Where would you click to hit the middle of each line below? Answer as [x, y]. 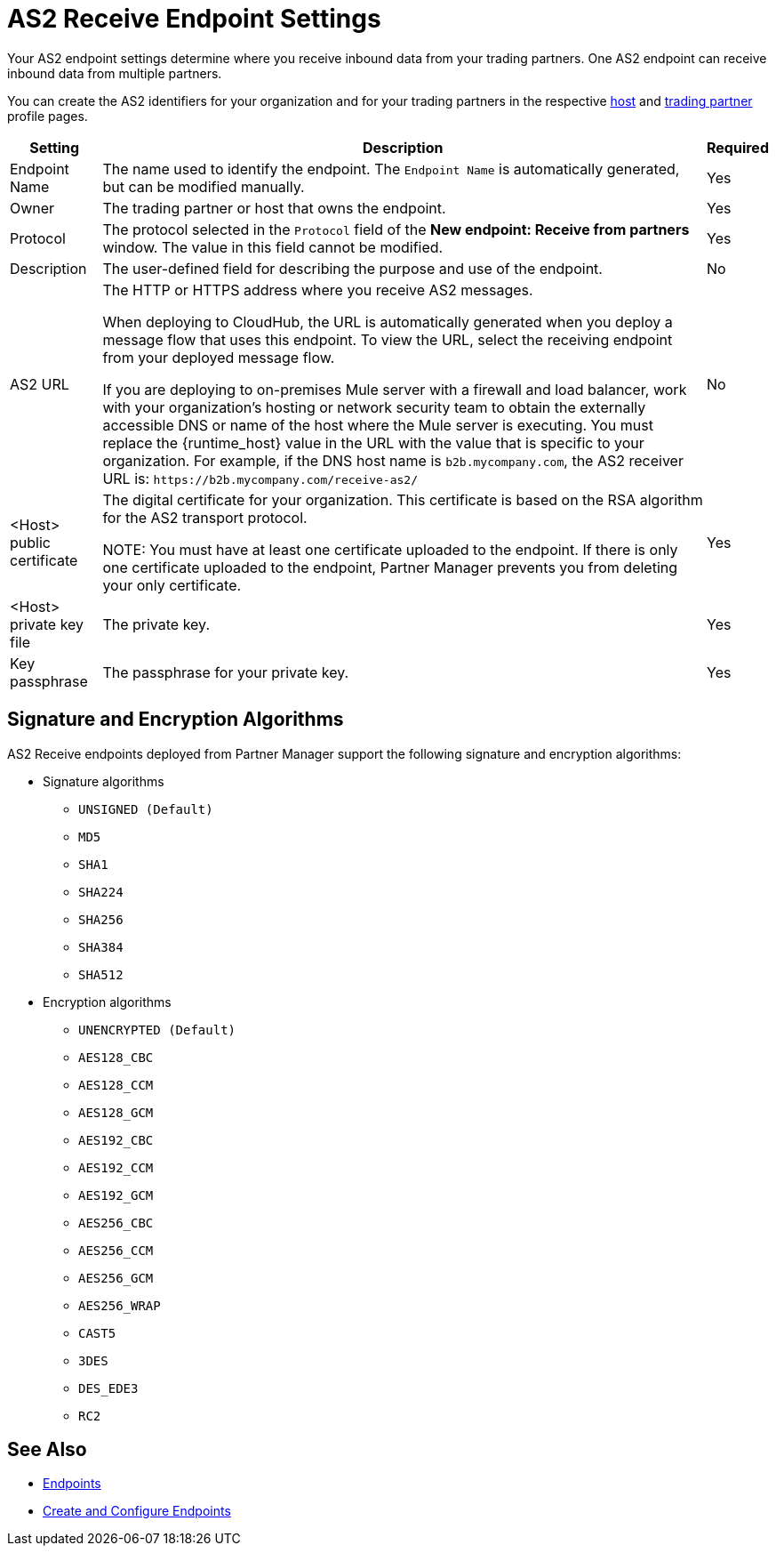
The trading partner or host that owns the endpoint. [274, 208]
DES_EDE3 [108, 1388]
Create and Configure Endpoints [137, 1511]
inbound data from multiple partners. [115, 73]
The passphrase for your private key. [226, 672]
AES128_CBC [116, 1057]
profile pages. [48, 116]
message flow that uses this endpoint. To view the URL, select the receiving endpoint [388, 339]
